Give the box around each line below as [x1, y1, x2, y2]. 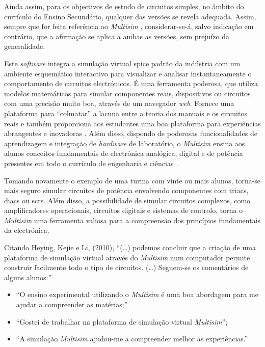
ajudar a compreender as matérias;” [16, 299, 128, 310]
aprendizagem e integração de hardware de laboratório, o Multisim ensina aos [4, 138, 245, 148]
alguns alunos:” [4, 272, 52, 282]
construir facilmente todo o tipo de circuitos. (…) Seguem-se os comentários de [4, 262, 249, 273]
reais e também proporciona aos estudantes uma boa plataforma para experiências [4, 118, 261, 128]
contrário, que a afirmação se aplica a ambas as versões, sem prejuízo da [4, 31, 229, 41]
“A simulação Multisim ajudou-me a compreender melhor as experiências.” [16, 333, 248, 344]
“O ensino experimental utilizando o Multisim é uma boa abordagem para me [16, 289, 258, 300]
